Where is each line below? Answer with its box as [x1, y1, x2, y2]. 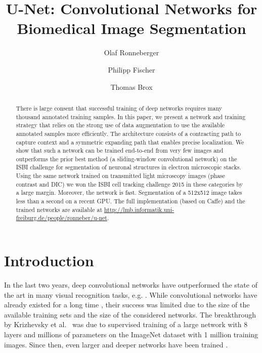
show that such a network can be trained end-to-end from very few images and [16, 146, 224, 155]
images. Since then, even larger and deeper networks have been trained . [4, 339, 228, 349]
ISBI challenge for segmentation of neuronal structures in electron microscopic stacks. [16, 163, 241, 171]
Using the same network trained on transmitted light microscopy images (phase [16, 171, 225, 180]
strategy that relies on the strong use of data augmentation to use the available [16, 121, 225, 129]
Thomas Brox [110, 81, 153, 92]
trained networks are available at [16, 205, 103, 214]
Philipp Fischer [108, 64, 155, 75]
